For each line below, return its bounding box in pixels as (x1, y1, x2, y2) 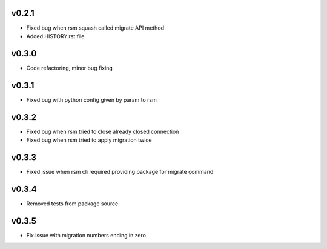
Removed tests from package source (26, 200, 119, 207)
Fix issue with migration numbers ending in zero (26, 231, 147, 239)
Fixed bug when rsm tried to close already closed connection (26, 128, 179, 135)
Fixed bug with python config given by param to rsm (26, 96, 157, 103)
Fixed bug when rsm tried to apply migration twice (26, 136, 152, 144)
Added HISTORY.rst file (26, 32, 85, 39)
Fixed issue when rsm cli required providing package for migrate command (26, 168, 214, 175)
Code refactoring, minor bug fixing (26, 64, 113, 71)
